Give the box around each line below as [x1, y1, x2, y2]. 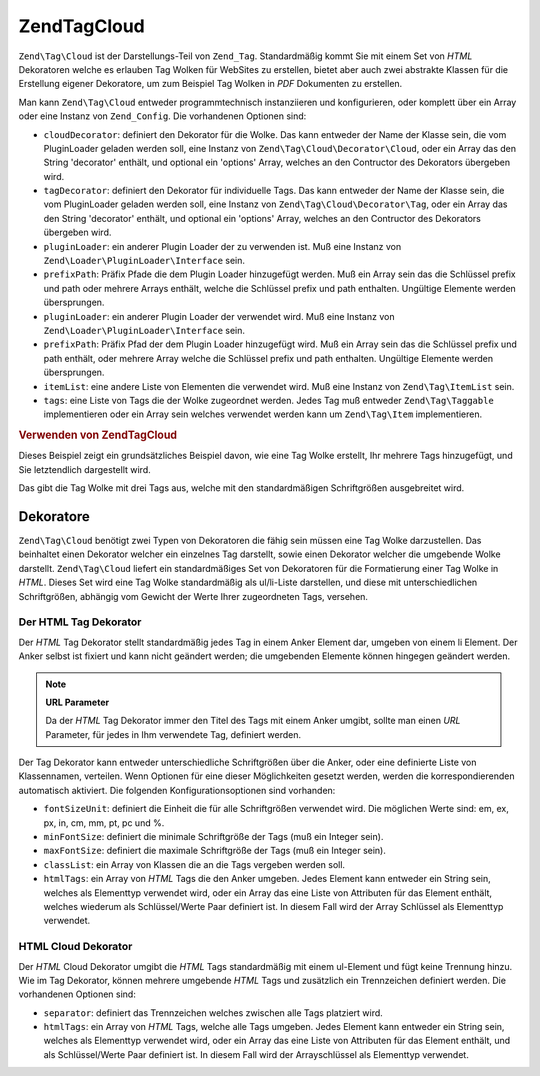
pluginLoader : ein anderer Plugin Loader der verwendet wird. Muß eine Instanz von [43, 310, 395, 322]
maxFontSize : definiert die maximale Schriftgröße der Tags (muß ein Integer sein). [43, 845, 387, 857]
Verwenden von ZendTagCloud [18, 428, 178, 442]
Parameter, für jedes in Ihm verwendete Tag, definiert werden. [45, 728, 302, 740]
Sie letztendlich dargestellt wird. [18, 463, 151, 475]
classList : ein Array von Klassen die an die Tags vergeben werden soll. [43, 858, 345, 870]
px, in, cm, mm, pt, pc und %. [43, 816, 165, 829]
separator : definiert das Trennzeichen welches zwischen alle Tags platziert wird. [43, 1006, 384, 1019]
